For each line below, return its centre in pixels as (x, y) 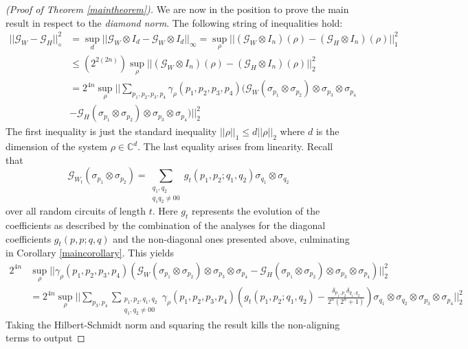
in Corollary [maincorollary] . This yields (90, 253)
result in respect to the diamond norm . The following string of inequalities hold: (174, 22)
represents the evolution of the (256, 211)
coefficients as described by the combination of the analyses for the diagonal (166, 225)
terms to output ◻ (45, 338)
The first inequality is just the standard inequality (111, 131)
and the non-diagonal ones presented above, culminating (231, 238)
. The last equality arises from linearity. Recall (235, 146)
